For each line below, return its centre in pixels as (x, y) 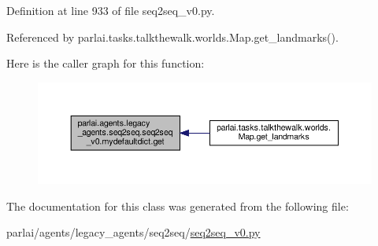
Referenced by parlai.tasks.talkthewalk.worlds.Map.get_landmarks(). (172, 37)
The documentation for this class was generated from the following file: (178, 206)
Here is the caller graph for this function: (106, 63)
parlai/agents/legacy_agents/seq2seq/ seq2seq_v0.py (133, 232)
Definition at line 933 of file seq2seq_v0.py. (111, 10)
